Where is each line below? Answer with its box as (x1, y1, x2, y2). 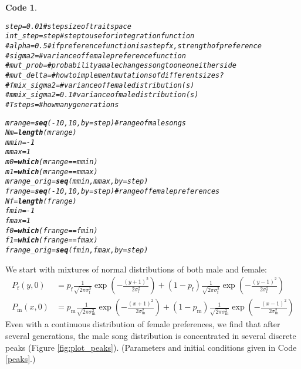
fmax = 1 (5, 217, 31, 225)
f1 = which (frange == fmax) (5, 236, 98, 245)
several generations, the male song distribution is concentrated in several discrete (5, 329, 296, 341)
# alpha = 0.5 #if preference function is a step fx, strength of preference (5, 41, 262, 50)
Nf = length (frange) (5, 197, 77, 205)
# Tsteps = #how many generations (5, 100, 119, 109)
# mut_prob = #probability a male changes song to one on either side (5, 61, 236, 70)
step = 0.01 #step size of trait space (5, 22, 131, 31)
